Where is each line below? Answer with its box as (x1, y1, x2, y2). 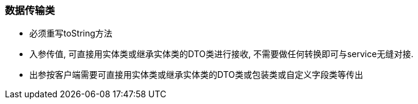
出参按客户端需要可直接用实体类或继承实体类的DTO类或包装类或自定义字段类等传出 (29, 69, 364, 80)
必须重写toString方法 (29, 28, 113, 39)
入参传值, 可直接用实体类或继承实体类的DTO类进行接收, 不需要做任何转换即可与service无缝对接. (29, 49, 414, 60)
